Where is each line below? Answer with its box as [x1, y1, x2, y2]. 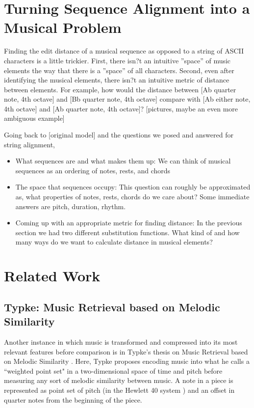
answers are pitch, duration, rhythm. [15, 201, 126, 211]
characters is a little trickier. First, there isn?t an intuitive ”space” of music [4, 55, 231, 65]
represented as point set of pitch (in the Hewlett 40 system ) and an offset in [4, 384, 235, 395]
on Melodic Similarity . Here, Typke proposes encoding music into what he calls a [4, 356, 250, 366]
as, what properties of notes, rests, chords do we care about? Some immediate [15, 191, 250, 202]
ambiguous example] [4, 113, 65, 123]
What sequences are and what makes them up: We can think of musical [15, 156, 231, 166]
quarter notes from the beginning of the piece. [4, 394, 142, 405]
